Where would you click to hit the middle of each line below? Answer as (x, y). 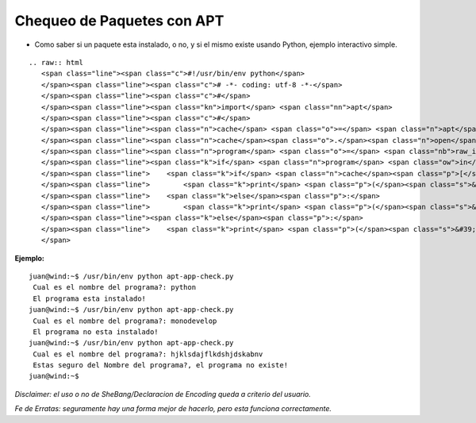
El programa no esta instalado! (96, 332)
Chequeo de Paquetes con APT (119, 21)
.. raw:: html (56, 62)
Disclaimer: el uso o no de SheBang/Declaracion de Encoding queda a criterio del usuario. (163, 394)
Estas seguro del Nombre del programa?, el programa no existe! (161, 365)
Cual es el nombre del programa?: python (115, 287)
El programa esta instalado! (90, 298)
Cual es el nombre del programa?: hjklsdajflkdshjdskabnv (148, 354)
